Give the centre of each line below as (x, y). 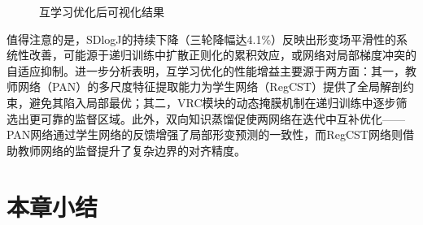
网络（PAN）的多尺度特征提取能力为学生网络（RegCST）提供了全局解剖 (210, 87)
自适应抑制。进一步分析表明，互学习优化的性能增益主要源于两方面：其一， (206, 70)
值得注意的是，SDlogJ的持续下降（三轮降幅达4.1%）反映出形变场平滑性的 (202, 39)
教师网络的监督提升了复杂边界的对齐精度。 (131, 150)
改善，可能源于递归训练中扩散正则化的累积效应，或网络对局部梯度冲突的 (222, 55)
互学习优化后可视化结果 (102, 11)
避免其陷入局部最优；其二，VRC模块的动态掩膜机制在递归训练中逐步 (212, 102)
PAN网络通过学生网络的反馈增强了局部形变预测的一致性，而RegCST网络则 (205, 134)
